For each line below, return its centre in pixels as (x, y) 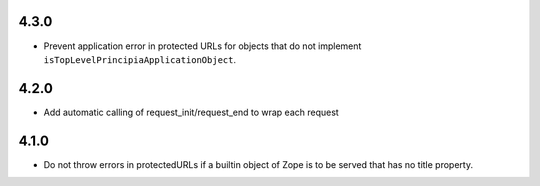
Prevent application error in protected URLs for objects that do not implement (202, 46)
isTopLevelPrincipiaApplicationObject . (140, 59)
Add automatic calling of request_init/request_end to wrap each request (191, 112)
